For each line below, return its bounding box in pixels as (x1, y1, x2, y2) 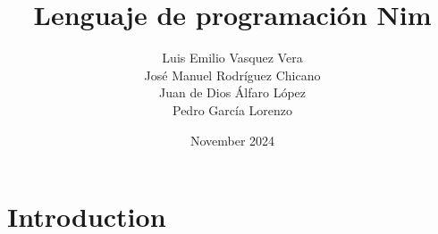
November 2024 (190, 130, 275, 149)
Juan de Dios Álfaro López (158, 83, 307, 102)
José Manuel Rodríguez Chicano (144, 65, 321, 84)
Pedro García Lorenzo (173, 100, 292, 119)
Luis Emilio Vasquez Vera (162, 48, 303, 67)
